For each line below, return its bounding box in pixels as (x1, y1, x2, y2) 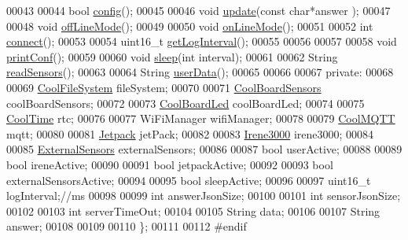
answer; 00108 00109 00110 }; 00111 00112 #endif (6, 218, 247, 234)
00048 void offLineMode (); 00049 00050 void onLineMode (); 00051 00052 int (6, 17, 373, 34)
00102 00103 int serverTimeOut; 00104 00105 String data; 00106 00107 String (6, 202, 380, 219)
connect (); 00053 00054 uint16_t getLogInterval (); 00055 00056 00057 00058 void (6, 33, 397, 50)
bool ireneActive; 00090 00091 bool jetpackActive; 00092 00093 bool (6, 156, 333, 172)
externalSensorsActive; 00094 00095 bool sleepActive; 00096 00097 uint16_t (6, 172, 371, 188)
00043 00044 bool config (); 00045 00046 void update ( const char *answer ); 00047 (6, 2, 391, 18)
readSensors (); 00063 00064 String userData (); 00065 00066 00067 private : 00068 (6, 64, 394, 80)
